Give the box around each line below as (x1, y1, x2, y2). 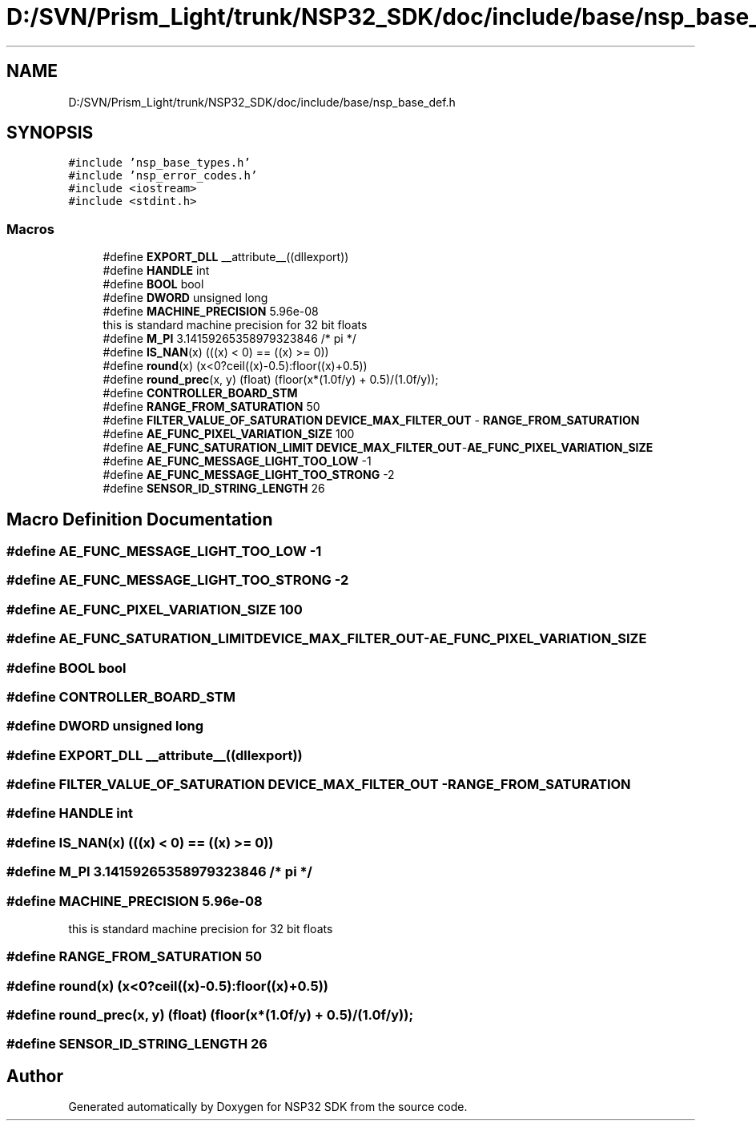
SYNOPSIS (6, 123, 94, 143)
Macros (6, 220, 54, 237)
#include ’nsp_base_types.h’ (68, 156, 251, 170)
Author (6, 1065, 63, 1086)
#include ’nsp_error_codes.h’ (68, 169, 258, 183)
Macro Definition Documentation (6, 509, 273, 529)
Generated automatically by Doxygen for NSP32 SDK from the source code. (68, 1100, 468, 1114)
